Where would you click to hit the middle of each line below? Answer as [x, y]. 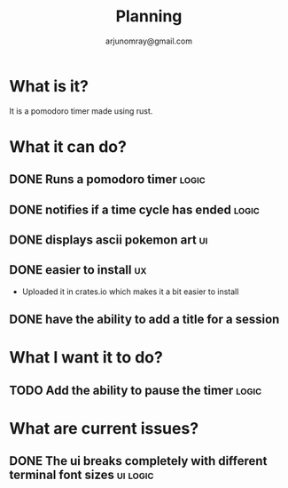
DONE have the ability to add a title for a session [144, 320]
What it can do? [68, 146]
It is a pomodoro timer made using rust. [81, 111]
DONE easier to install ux [78, 270]
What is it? [49, 86]
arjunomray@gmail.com [149, 41]
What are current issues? [104, 429]
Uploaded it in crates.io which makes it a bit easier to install [130, 292]
